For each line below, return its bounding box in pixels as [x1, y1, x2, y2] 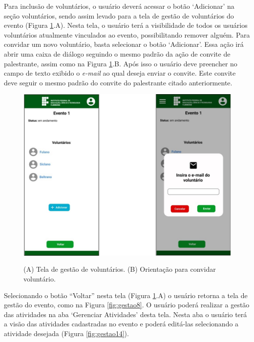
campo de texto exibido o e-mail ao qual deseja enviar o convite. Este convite [4, 68, 236, 78]
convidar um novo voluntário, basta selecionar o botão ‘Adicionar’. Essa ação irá [4, 39, 244, 49]
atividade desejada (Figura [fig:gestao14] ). [4, 328, 129, 338]
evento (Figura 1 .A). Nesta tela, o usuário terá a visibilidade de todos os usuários [4, 20, 248, 30]
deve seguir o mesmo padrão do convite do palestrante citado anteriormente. [4, 77, 233, 87]
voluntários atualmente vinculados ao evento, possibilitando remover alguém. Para [4, 29, 250, 40]
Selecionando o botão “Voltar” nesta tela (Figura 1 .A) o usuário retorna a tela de [4, 290, 248, 300]
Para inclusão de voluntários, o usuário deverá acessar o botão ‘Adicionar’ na [4, 1, 234, 11]
